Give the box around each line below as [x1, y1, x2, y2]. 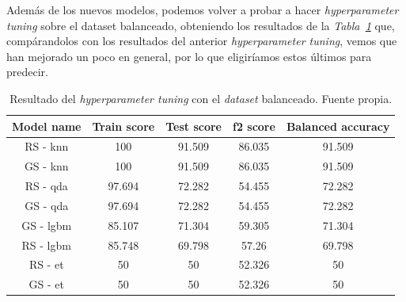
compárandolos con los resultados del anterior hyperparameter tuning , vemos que [6, 32, 397, 49]
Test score [165, 117, 222, 134]
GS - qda [25, 197, 69, 213]
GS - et [28, 276, 64, 292]
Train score [92, 117, 155, 134]
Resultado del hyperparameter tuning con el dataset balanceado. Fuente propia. [9, 90, 393, 106]
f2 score [232, 117, 275, 134]
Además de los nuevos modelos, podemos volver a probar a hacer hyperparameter [6, 2, 399, 17]
